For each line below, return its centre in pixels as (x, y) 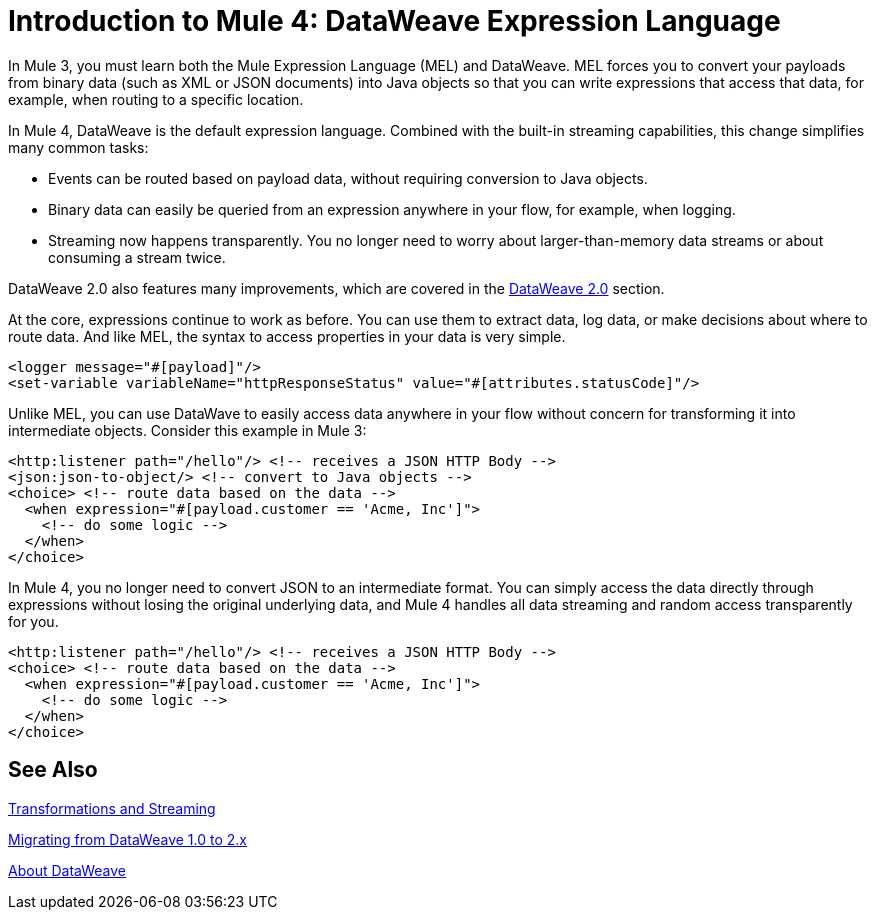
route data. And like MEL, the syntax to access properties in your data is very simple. (287, 336)
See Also (53, 770)
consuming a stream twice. (137, 257)
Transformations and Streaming (112, 808)
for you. (33, 621)
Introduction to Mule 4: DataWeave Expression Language (394, 21)
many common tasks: (78, 147)
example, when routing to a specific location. (156, 99)
